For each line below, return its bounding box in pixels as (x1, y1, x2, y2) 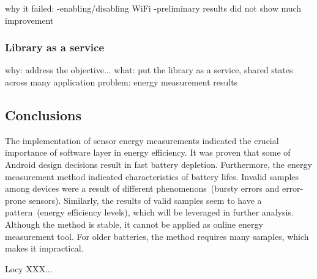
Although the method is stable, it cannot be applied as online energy (5, 217, 263, 230)
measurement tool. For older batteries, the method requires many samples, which (5, 230, 309, 242)
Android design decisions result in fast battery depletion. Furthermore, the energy (5, 158, 312, 170)
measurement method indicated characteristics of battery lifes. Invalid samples (5, 170, 299, 183)
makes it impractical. (5, 242, 84, 255)
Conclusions (5, 105, 82, 124)
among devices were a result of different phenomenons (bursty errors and (5, 182, 280, 195)
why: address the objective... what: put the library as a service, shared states (5, 63, 293, 76)
